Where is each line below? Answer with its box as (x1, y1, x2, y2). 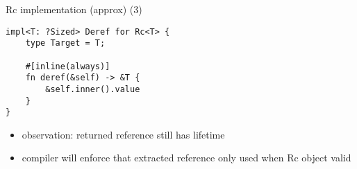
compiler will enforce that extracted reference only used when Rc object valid (22, 150, 351, 165)
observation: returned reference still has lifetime (22, 127, 225, 141)
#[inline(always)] (25, 61, 110, 71)
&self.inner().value (45, 84, 140, 94)
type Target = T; (25, 38, 106, 48)
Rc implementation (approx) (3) (6, 2, 142, 16)
